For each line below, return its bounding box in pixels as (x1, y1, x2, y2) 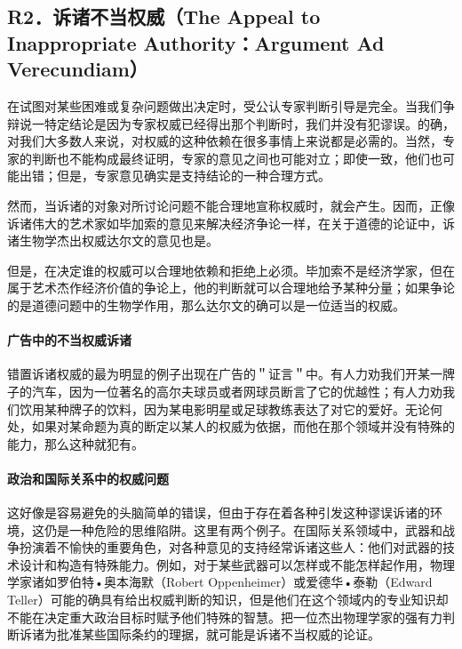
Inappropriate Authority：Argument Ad (7, 28, 385, 56)
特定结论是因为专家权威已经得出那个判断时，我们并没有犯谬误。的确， (44, 114, 455, 132)
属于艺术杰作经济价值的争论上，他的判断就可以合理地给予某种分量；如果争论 (7, 278, 455, 297)
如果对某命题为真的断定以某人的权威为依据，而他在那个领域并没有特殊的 (31, 417, 455, 436)
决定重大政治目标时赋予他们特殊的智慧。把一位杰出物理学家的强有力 (44, 607, 442, 626)
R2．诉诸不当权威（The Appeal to (7, 3, 321, 30)
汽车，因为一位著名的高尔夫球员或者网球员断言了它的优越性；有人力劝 (31, 381, 442, 400)
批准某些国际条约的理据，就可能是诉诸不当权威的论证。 (56, 625, 380, 644)
